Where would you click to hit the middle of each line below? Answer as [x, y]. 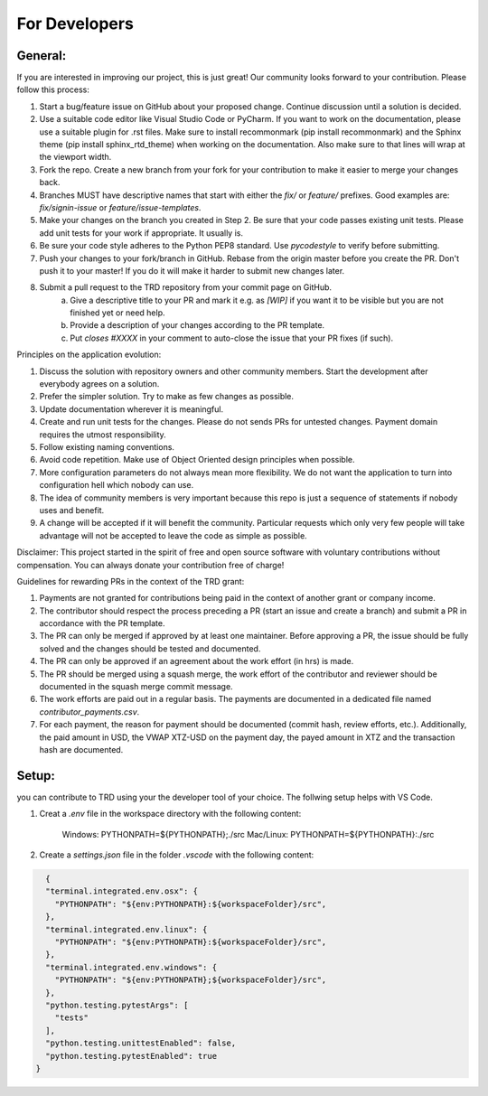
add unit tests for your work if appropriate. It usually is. [141, 233]
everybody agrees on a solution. [99, 384]
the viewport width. [75, 157]
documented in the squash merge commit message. [136, 687]
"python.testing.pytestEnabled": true [131, 1056]
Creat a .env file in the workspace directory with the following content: [170, 814]
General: [42, 56]
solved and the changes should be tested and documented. [150, 648]
